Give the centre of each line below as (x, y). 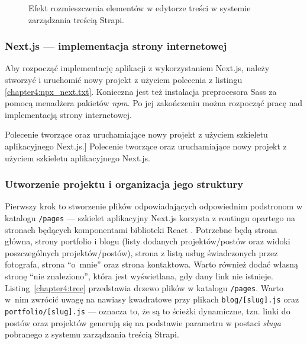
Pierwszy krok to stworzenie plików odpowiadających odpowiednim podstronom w (154, 206)
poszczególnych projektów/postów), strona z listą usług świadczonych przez (141, 252)
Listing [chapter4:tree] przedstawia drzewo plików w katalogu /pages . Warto (144, 287)
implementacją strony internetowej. (68, 114)
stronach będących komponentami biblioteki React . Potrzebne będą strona (141, 229)
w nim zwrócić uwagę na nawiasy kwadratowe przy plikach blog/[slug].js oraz (152, 299)
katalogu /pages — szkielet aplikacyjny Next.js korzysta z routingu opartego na (150, 217)
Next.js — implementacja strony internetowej (116, 46)
